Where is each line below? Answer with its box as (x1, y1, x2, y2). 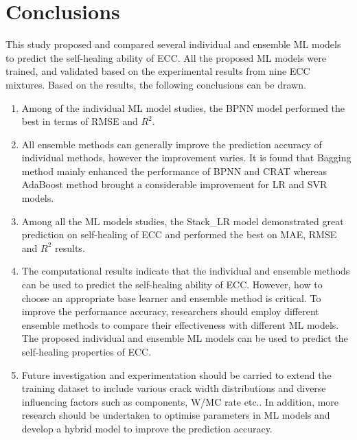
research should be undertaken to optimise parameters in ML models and (21, 408, 330, 422)
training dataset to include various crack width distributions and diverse (21, 381, 326, 395)
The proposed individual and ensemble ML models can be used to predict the (21, 331, 348, 345)
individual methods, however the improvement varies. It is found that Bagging (21, 150, 352, 165)
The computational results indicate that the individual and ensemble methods (21, 264, 350, 278)
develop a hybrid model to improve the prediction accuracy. (21, 421, 273, 435)
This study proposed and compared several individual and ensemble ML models (5, 37, 341, 51)
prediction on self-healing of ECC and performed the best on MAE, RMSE (21, 227, 337, 242)
